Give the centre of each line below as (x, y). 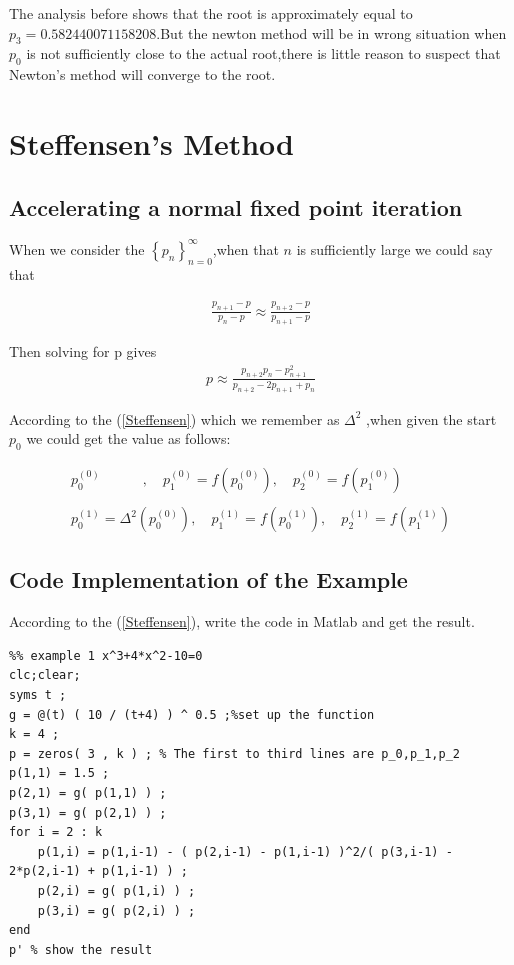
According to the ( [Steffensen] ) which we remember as (174, 418)
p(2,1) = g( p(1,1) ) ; (88, 792)
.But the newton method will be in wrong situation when (331, 32)
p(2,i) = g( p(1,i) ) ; (116, 890)
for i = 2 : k (56, 832)
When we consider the (77, 248)
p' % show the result (81, 949)
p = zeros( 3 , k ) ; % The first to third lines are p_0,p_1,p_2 (235, 753)
